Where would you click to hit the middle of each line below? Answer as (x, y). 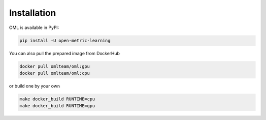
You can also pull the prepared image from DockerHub (65, 53)
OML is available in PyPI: (34, 28)
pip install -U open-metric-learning (65, 40)
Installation (33, 13)
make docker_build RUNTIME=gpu (57, 106)
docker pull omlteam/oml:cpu (55, 73)
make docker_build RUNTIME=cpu (57, 99)
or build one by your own (34, 86)
